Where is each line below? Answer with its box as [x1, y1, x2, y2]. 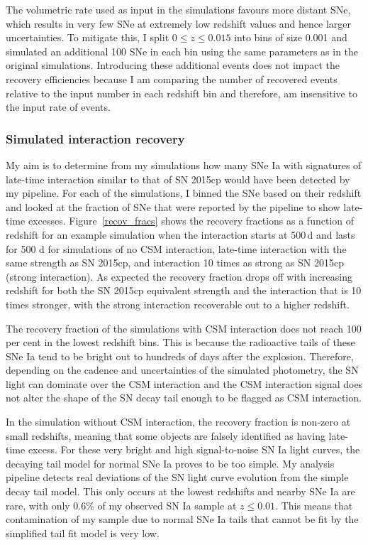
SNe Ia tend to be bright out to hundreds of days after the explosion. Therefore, [6, 348, 354, 363]
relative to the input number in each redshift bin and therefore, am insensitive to [6, 85, 357, 100]
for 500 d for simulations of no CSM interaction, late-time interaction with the [6, 241, 347, 256]
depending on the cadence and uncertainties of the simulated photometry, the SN [6, 362, 359, 377]
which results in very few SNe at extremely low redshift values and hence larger [6, 16, 352, 31]
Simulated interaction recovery [6, 129, 185, 147]
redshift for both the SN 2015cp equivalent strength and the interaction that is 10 [6, 283, 362, 298]
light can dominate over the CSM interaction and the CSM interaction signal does [6, 376, 363, 391]
